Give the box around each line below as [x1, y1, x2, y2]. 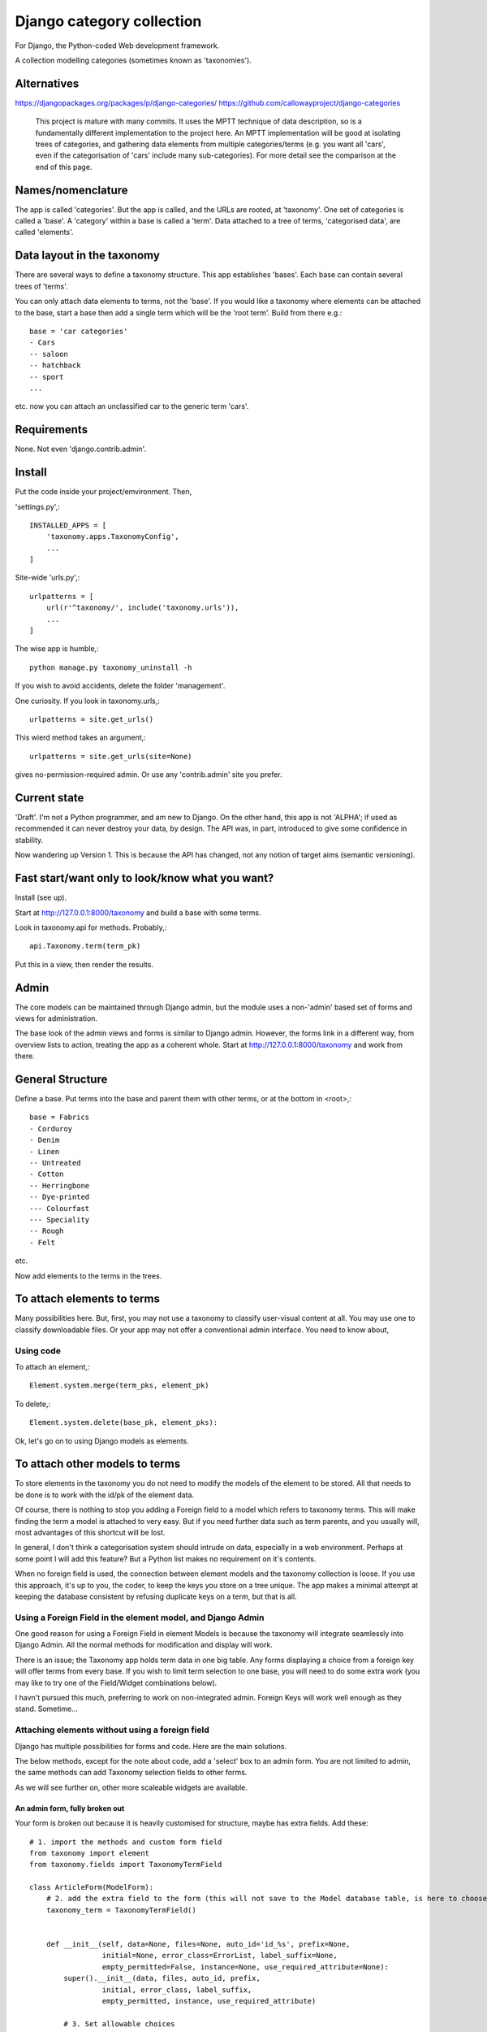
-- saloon [29, 350, 68, 358]
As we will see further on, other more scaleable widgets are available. [15, 1782, 248, 1792]
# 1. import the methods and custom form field [29, 1837, 222, 1847]
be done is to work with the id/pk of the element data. [15, 1490, 195, 1500]
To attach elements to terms [15, 1292, 160, 1306]
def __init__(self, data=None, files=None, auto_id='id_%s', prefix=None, [45, 1939, 351, 1949]
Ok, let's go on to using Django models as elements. [15, 1435, 190, 1446]
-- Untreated [29, 1158, 81, 1168]
